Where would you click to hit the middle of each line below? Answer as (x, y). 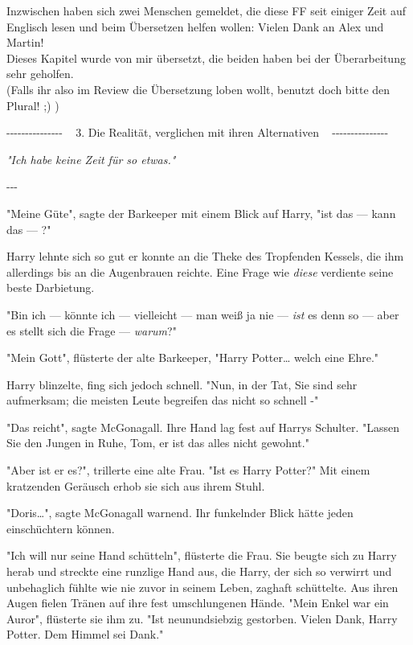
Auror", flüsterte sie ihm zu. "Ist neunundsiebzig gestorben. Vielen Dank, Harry (202, 618)
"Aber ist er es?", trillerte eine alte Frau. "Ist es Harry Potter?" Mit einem (188, 470)
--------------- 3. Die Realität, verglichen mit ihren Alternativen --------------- (198, 132)
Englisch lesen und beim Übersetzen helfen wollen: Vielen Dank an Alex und (195, 26)
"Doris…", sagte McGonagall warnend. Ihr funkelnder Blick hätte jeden (180, 513)
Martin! (25, 42)
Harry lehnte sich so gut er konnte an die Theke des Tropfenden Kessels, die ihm (205, 256)
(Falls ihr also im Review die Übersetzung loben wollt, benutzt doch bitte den (198, 89)
